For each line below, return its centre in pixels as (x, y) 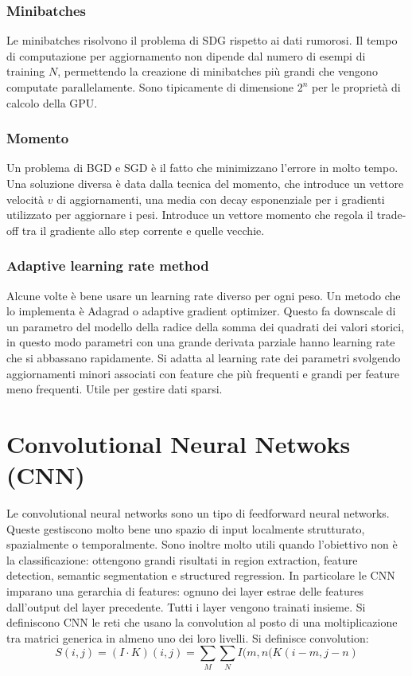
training (26, 71)
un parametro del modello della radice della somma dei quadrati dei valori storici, (206, 326)
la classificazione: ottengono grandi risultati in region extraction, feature (182, 559)
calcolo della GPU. (52, 102)
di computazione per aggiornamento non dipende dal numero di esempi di (186, 55)
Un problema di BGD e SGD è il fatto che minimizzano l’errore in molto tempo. (202, 168)
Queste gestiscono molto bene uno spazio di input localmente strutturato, (186, 528)
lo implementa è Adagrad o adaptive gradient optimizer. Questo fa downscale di (201, 311)
